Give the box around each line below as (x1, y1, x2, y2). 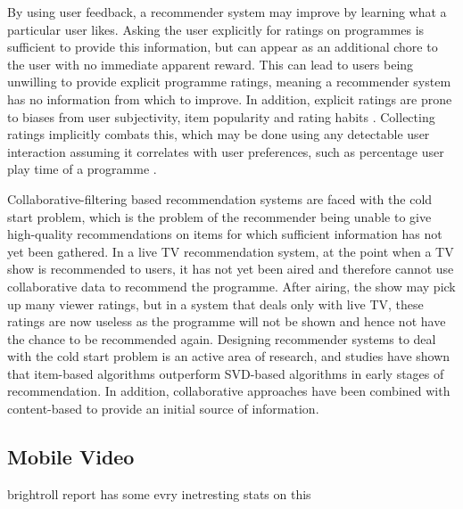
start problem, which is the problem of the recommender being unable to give (7, 207, 432, 226)
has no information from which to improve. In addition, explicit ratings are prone (7, 89, 452, 108)
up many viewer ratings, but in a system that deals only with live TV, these (7, 294, 424, 313)
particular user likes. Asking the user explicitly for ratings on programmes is (7, 20, 425, 38)
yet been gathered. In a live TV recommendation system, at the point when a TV (7, 242, 454, 260)
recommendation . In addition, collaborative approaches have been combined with (7, 382, 451, 400)
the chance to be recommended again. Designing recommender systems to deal (7, 329, 436, 348)
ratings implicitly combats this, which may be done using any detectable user (7, 125, 430, 144)
